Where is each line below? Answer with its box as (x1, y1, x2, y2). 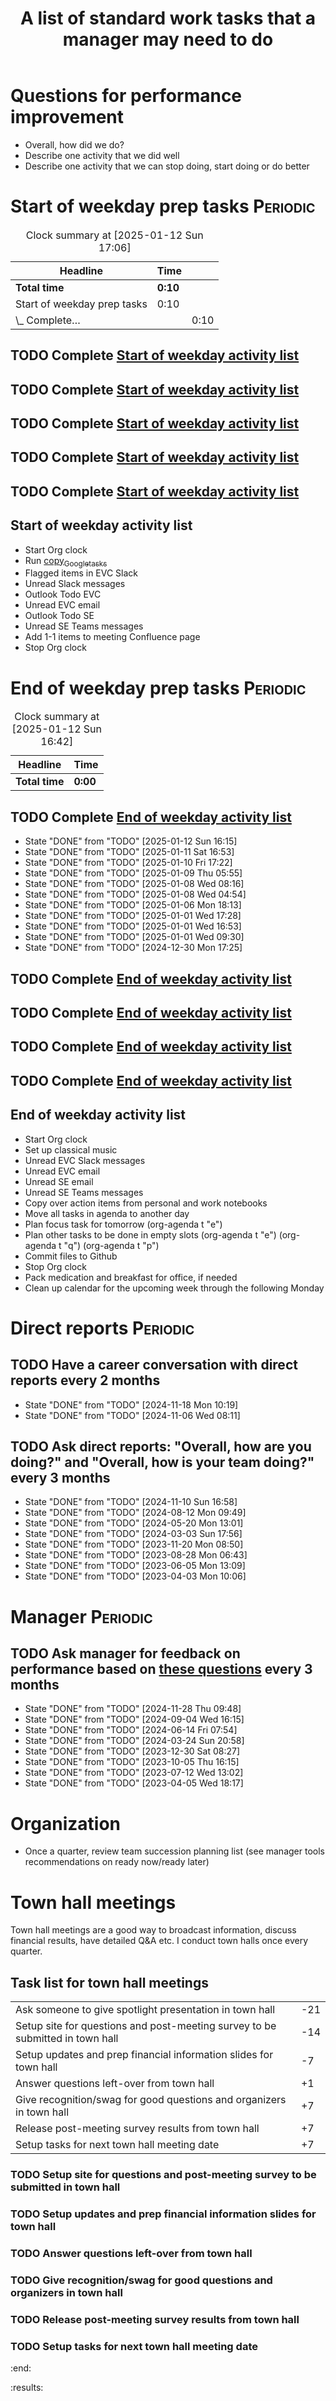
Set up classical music (24, 1143, 118, 1156)
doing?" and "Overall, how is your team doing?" (10, 1453, 315, 1471)
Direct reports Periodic (10, 1317, 195, 1339)
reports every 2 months (10, 1372, 161, 1389)
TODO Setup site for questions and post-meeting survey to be (10, 2167, 317, 2181)
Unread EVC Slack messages (24, 1154, 146, 1166)
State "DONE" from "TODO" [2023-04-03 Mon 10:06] (24, 1570, 247, 1582)
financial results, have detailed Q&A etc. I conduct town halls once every (10, 1935, 309, 1947)
